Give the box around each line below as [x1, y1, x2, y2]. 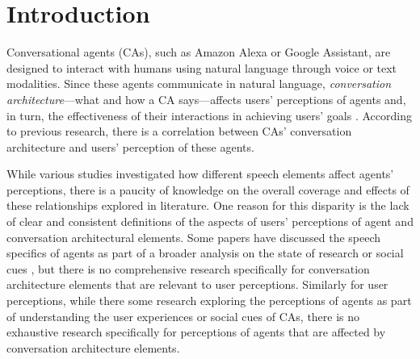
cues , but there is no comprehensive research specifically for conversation [6, 260, 370, 277]
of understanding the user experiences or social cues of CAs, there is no [6, 307, 360, 324]
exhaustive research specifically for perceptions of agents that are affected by [6, 324, 386, 340]
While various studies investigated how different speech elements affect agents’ [6, 165, 394, 182]
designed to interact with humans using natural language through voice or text [6, 59, 397, 76]
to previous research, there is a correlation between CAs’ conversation [6, 123, 352, 140]
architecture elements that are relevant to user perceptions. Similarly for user [6, 276, 388, 293]
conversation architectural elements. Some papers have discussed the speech [6, 228, 381, 245]
